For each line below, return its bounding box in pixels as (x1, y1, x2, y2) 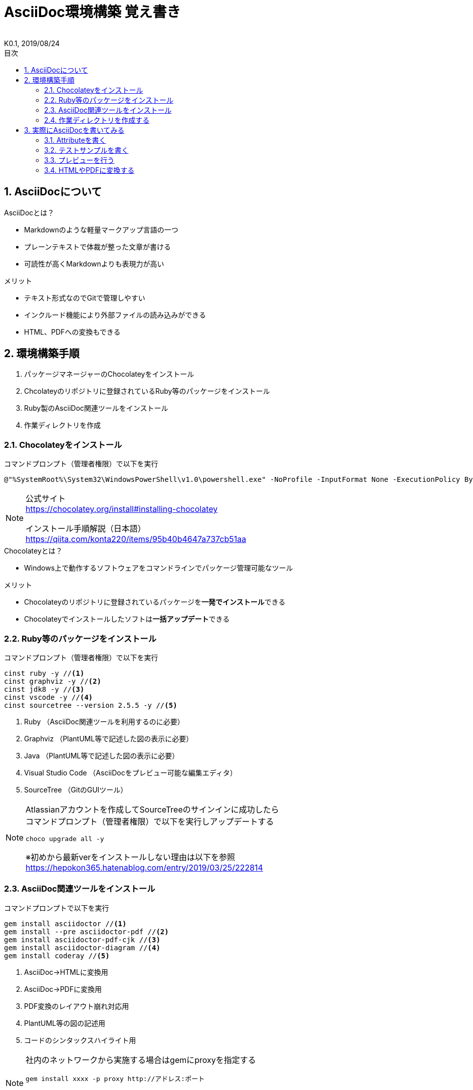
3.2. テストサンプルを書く (44, 145, 129, 154)
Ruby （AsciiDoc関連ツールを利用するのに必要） (24, 717, 184, 726)
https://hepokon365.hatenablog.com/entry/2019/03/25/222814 (26, 862, 263, 873)
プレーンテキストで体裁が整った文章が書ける (24, 242, 171, 251)
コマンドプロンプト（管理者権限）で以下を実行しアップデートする (26, 816, 274, 827)
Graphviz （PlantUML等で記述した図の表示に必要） (24, 734, 193, 743)
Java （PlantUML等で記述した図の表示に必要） (24, 751, 179, 760)
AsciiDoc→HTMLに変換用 (24, 967, 108, 976)
